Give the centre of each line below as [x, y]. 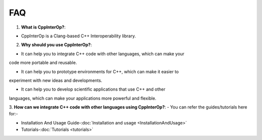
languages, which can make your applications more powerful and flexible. [83, 98]
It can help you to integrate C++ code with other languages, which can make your [103, 54]
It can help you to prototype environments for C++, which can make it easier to [100, 71]
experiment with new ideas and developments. [56, 80]
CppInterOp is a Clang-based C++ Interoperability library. [78, 36]
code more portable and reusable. [43, 62]
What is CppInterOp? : [43, 27]
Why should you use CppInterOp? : [57, 45]
